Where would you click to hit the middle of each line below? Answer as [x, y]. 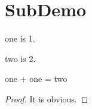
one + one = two [36, 79]
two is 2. [20, 58]
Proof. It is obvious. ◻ [47, 98]
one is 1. [20, 38]
